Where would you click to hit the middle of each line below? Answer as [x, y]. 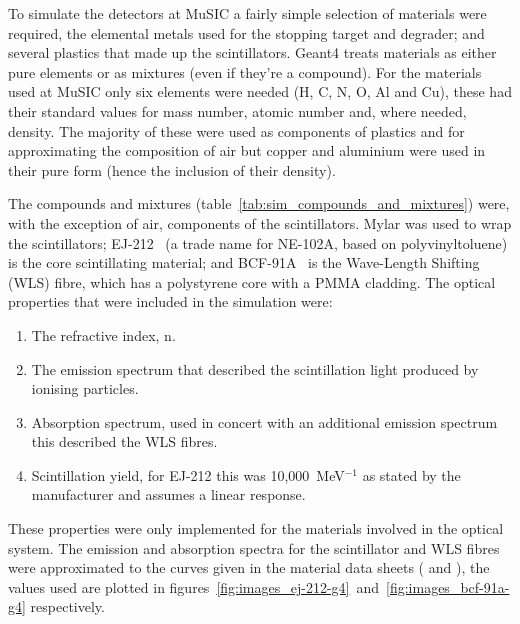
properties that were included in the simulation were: [170, 301]
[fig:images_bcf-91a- [448, 586]
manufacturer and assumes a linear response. [168, 494]
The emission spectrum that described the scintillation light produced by [255, 368]
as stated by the [411, 474]
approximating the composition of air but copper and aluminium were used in [247, 150]
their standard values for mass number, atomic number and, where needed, [237, 110]
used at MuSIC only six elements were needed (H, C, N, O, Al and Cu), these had [260, 91]
